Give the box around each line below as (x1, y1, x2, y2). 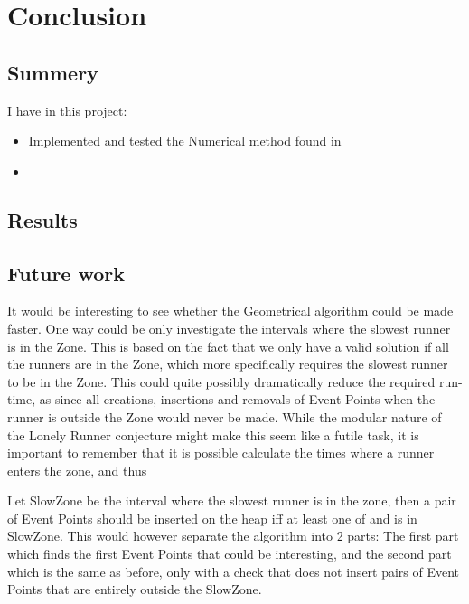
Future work (7, 259, 126, 287)
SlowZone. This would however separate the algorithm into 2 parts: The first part (7, 526, 459, 545)
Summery (7, 58, 98, 86)
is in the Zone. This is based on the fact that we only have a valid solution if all (7, 336, 449, 355)
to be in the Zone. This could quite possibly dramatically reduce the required (7, 372, 436, 391)
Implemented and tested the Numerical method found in (28, 131, 342, 150)
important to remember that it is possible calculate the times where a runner (7, 443, 435, 462)
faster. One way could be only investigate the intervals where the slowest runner (7, 318, 451, 337)
